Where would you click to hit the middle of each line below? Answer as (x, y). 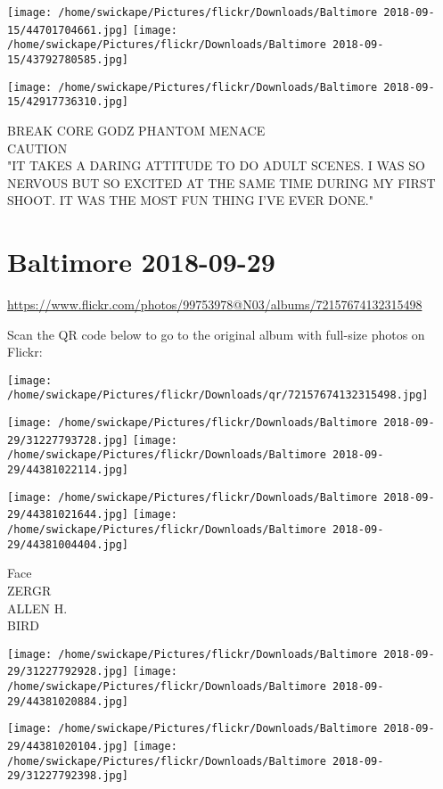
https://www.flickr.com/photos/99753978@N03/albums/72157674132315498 (215, 304)
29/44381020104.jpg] (68, 747)
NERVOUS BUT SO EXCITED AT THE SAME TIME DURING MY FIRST (221, 182)
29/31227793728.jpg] (68, 440)
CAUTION (37, 148)
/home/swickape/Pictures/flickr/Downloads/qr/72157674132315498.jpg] (218, 395)
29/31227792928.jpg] (68, 672)
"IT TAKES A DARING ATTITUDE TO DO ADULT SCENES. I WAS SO (216, 165)
